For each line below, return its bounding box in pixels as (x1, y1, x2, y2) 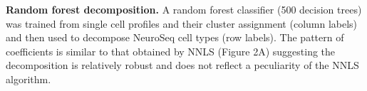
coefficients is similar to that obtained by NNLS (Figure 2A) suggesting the (6, 43, 336, 58)
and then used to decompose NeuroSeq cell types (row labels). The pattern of (6, 30, 344, 45)
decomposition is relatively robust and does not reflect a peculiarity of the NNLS (6, 58, 359, 73)
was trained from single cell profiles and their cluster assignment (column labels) (6, 16, 358, 31)
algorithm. (6, 71, 51, 86)
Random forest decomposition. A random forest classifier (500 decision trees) (6, 2, 362, 16)
